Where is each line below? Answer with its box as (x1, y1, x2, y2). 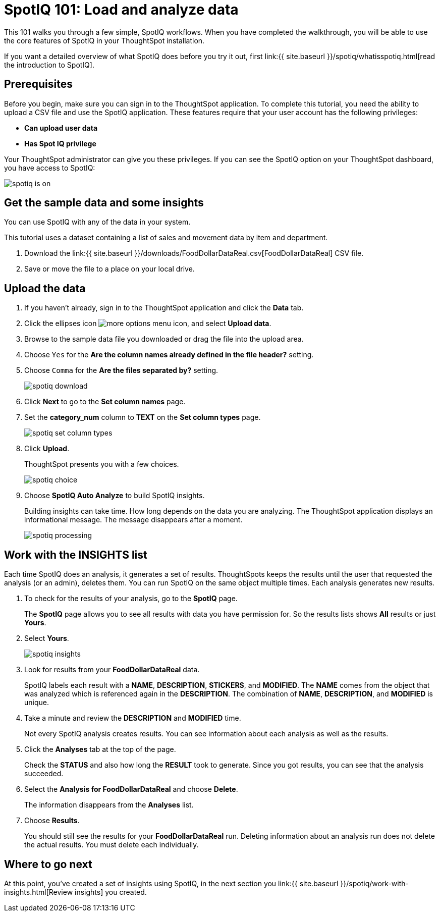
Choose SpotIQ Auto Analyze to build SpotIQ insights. (24, 491, 205, 500)
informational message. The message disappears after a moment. (24, 515, 243, 524)
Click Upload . (24, 444, 70, 453)
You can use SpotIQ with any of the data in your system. (4, 218, 191, 227)
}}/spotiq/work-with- (340, 879, 409, 888)
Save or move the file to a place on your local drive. (24, 264, 195, 274)
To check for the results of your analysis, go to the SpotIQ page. (24, 594, 238, 603)
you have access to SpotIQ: (4, 163, 95, 172)
